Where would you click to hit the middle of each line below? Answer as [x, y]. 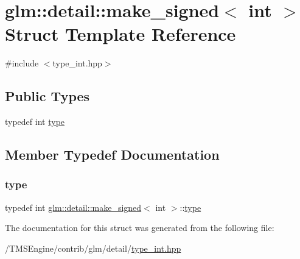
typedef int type [35, 122]
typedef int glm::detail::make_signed [73, 207]
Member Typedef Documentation [112, 154]
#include [22, 63]
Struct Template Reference [120, 34]
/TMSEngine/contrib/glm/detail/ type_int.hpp [93, 248]
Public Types [47, 96]
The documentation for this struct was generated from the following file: [140, 228]
